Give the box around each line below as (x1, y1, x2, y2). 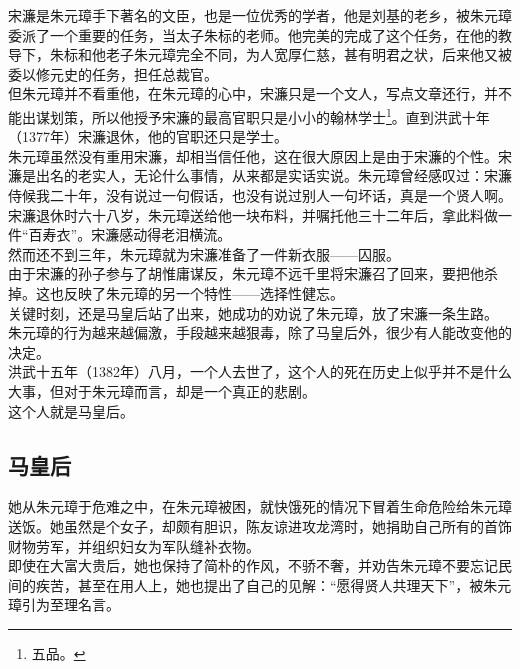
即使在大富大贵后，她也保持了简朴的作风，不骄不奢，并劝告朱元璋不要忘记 (8, 555, 498, 576)
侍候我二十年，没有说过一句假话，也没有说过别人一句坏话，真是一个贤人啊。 (8, 185, 512, 205)
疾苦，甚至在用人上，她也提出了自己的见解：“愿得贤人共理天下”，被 (35, 574, 484, 595)
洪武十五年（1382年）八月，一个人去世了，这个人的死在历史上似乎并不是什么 (8, 361, 512, 382)
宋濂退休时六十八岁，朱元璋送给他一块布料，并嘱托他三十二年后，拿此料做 (8, 204, 498, 225)
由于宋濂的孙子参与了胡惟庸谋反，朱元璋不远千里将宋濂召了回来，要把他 (8, 263, 484, 284)
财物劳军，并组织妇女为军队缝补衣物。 (8, 535, 260, 556)
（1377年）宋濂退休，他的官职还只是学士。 (8, 126, 288, 147)
